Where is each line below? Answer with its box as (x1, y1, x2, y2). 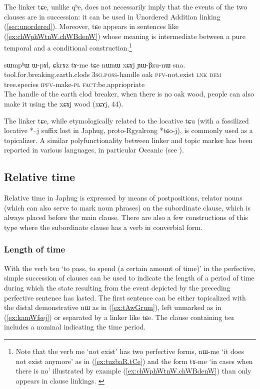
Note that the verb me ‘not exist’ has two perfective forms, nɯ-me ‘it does (15, 345, 244, 356)
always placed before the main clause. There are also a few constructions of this (4, 212, 248, 222)
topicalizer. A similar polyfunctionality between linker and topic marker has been (4, 134, 253, 145)
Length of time (4, 243, 65, 255)
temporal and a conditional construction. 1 (4, 41, 132, 53)
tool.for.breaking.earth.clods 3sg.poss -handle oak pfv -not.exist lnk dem (4, 69, 221, 79)
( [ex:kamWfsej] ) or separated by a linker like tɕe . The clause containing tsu (4, 311, 234, 322)
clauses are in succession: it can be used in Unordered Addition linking (4, 11, 220, 21)
